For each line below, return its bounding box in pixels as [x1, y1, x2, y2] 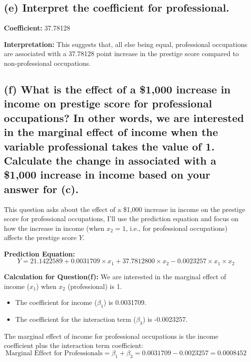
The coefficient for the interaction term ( [15, 314, 136, 324]
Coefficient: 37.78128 [4, 23, 70, 33]
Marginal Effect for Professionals [5, 349, 103, 357]
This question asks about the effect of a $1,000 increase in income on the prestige [4, 204, 245, 214]
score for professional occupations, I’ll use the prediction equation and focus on [4, 213, 239, 224]
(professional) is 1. [67, 281, 122, 291]
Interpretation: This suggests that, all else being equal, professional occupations [4, 39, 248, 49]
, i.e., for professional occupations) [125, 223, 228, 233]
